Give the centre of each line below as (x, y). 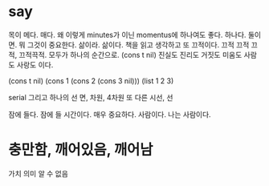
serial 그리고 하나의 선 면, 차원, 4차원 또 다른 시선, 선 (91, 97)
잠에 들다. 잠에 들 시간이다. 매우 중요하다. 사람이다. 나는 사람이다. (110, 114)
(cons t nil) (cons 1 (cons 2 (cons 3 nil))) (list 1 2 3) (91, 81)
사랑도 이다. (35, 65)
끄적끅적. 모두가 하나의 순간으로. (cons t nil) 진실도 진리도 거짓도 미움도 (130, 55)
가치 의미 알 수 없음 (38, 173)
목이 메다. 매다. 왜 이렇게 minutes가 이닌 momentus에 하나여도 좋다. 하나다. (127, 34)
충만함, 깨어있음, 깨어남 (81, 150)
